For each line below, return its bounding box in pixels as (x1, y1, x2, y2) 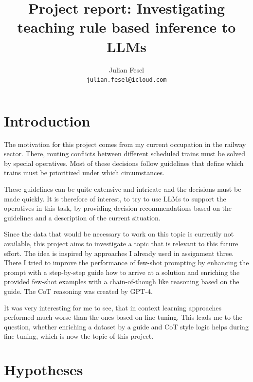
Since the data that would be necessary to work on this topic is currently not (4, 229, 234, 239)
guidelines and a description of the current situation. (4, 212, 161, 222)
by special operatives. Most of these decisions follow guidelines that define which (4, 158, 244, 168)
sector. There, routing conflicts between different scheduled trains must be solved (4, 148, 246, 159)
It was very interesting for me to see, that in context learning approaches (4, 302, 221, 312)
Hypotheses (4, 360, 83, 380)
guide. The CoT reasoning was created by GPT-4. (4, 286, 153, 296)
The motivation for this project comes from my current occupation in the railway (4, 139, 246, 149)
